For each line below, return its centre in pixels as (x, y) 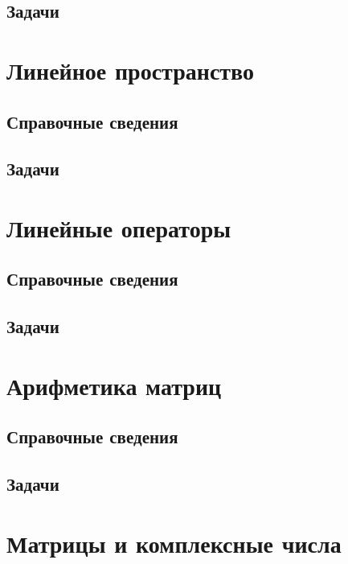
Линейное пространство (131, 70)
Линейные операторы (119, 227)
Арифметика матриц (114, 385)
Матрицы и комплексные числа (174, 543)
